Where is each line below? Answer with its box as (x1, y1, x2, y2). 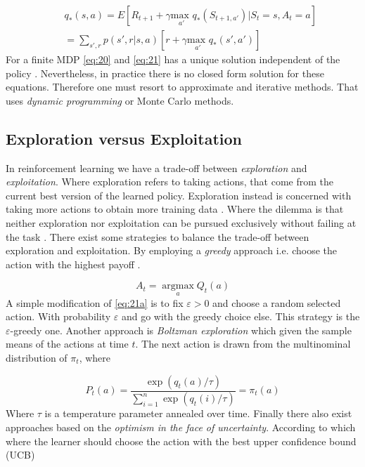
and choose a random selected (212, 295, 341, 310)
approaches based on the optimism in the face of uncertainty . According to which (6, 420, 356, 435)
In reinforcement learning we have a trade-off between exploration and (6, 160, 307, 175)
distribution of (6, 350, 68, 364)
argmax (162, 281, 194, 291)
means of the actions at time (6, 336, 129, 351)
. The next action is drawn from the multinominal (135, 336, 351, 351)
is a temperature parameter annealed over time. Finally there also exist (44, 406, 352, 421)
